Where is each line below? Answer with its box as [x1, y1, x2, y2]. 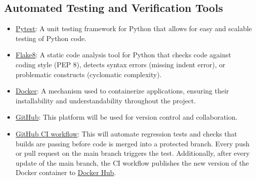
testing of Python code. [15, 33, 86, 43]
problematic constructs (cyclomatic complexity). [15, 69, 162, 79]
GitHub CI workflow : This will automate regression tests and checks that [15, 128, 237, 138]
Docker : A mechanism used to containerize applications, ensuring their [15, 86, 229, 96]
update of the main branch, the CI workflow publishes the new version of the [15, 157, 249, 168]
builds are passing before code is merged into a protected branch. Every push [15, 138, 250, 148]
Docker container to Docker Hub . [15, 167, 116, 178]
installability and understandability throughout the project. [15, 95, 196, 105]
